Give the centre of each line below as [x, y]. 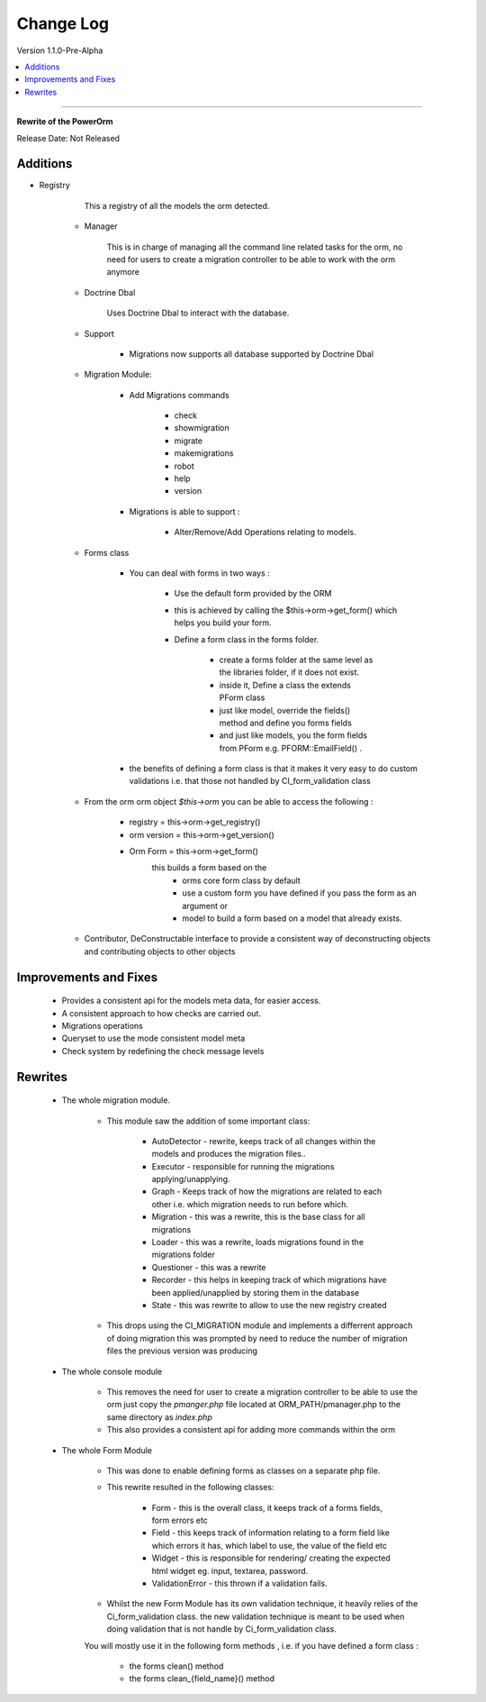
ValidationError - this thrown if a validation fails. [239, 1584]
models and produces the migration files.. [229, 1154]
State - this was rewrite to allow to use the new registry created [269, 1305]
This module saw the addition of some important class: [208, 1121]
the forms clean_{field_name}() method [202, 1679]
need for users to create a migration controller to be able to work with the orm [251, 259]
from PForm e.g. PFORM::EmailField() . [291, 748]
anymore [123, 272]
